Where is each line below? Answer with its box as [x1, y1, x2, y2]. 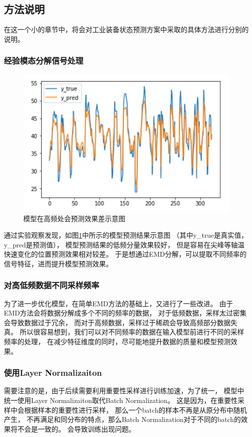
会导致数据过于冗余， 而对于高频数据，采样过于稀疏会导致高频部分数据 [4, 317, 231, 327]
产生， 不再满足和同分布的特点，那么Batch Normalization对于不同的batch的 [4, 414, 241, 424]
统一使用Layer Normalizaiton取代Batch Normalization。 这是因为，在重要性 [4, 395, 238, 405]
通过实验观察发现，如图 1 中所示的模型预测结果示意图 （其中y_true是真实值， [4, 230, 248, 240]
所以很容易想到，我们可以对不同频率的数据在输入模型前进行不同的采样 [19, 327, 244, 337]
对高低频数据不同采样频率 [4, 279, 100, 291]
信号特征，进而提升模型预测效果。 [4, 258, 113, 268]
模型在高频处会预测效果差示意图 [23, 213, 125, 224]
